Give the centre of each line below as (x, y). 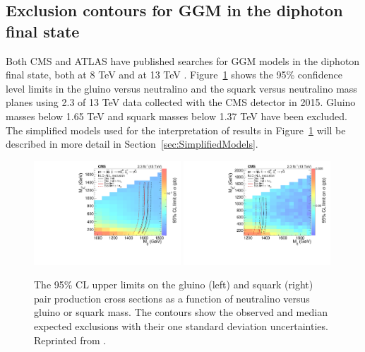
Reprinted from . (70, 340)
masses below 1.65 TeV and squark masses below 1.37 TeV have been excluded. (176, 116)
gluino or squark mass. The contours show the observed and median (181, 312)
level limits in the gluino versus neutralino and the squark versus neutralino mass (181, 88)
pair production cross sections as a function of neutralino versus (172, 298)
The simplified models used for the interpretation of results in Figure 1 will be (176, 130)
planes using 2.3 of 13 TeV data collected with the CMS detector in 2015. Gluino (181, 102)
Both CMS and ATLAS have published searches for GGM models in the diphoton (183, 60)
